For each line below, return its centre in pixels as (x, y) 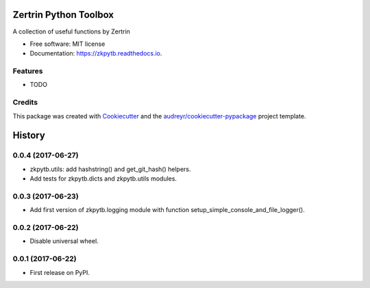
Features (28, 71)
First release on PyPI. (60, 272)
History (29, 136)
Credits (25, 103)
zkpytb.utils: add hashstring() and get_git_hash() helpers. (110, 169)
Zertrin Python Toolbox (63, 15)
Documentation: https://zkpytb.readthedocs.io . (96, 53)
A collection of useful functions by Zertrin (71, 31)
